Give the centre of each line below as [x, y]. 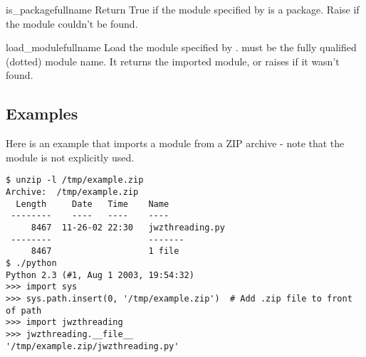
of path [24, 310]
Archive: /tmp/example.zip [72, 192]
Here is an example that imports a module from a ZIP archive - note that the [175, 143]
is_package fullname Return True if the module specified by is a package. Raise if [183, 9]
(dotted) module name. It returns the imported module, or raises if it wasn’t [173, 61]
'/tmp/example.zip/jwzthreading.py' [93, 346]
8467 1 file [105, 251]
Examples [42, 113]
